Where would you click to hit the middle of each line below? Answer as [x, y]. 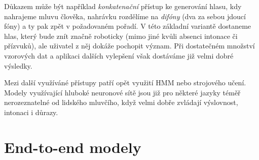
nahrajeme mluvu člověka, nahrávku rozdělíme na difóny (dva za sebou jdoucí [125, 16]
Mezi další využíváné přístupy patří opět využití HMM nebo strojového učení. [125, 83]
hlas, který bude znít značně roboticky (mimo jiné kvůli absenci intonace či [121, 36]
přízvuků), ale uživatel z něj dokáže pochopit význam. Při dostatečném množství [129, 46]
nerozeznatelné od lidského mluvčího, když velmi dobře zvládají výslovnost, [121, 102]
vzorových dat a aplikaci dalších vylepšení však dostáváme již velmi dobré [119, 55]
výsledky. [18, 65]
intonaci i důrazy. [31, 112]
